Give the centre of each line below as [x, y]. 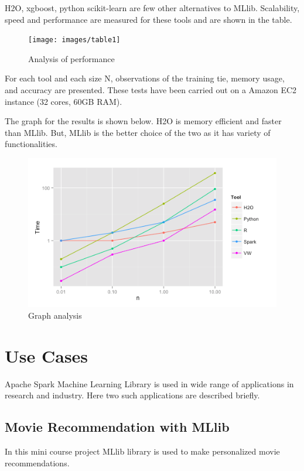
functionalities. [31, 144]
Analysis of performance [71, 58]
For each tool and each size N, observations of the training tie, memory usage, [145, 78]
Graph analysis [55, 315]
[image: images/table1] [74, 40]
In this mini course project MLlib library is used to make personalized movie [142, 451]
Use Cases [47, 355]
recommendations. [37, 463]
